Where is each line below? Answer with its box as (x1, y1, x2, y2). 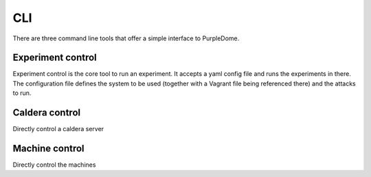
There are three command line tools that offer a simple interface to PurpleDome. (12, 34, 240, 42)
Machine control (12, 142, 85, 154)
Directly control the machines (12, 161, 96, 169)
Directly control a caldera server (12, 125, 104, 133)
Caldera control (12, 107, 81, 119)
